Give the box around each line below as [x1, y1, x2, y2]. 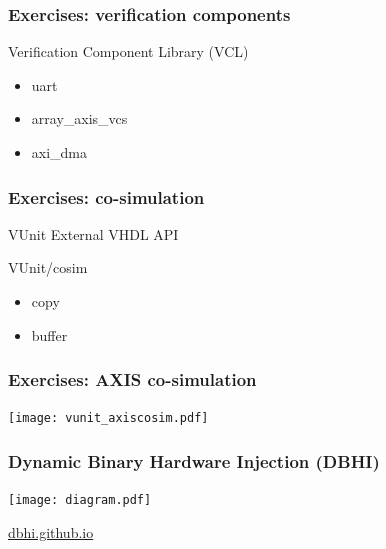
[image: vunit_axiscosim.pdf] [8, 411, 209, 426]
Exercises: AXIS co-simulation [8, 367, 257, 392]
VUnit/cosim [8, 257, 88, 278]
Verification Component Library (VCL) [8, 41, 249, 62]
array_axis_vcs [31, 108, 128, 129]
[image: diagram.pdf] [8, 493, 152, 508]
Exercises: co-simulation [8, 184, 205, 209]
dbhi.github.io [8, 521, 94, 542]
